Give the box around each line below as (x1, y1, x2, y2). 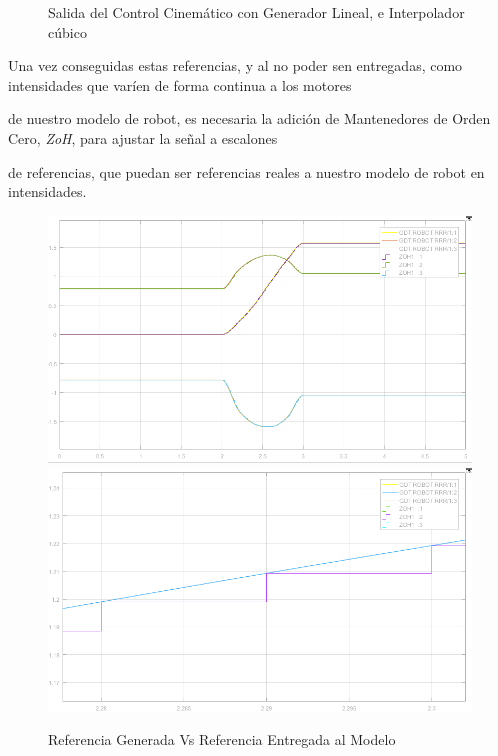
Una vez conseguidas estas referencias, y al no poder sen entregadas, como (8, 55, 463, 76)
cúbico (48, 21, 87, 42)
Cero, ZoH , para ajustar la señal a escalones (8, 127, 278, 148)
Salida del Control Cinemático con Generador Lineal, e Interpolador (48, 2, 465, 22)
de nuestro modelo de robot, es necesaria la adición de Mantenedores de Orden (8, 108, 491, 129)
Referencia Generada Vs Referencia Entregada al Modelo (48, 729, 396, 750)
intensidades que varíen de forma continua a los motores (8, 74, 352, 95)
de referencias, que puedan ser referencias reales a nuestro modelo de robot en (8, 161, 485, 182)
